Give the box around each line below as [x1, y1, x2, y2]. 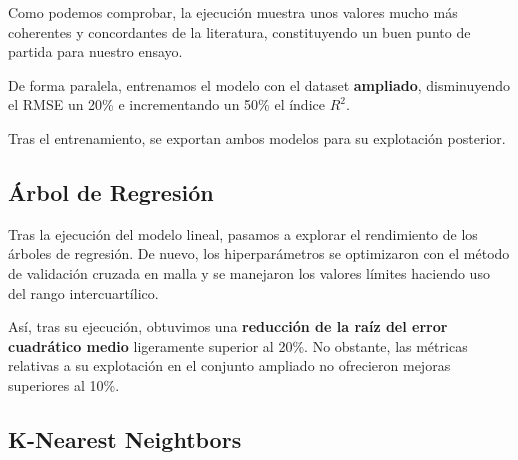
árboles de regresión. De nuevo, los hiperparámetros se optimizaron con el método [8, 243, 510, 264]
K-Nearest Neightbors [8, 423, 242, 454]
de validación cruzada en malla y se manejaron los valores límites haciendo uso [8, 262, 490, 283]
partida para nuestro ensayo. [8, 41, 183, 62]
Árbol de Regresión [8, 176, 214, 207]
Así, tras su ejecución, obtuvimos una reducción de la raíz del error [8, 316, 448, 337]
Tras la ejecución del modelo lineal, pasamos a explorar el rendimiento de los [8, 223, 478, 244]
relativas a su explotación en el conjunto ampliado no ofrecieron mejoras [8, 355, 451, 376]
